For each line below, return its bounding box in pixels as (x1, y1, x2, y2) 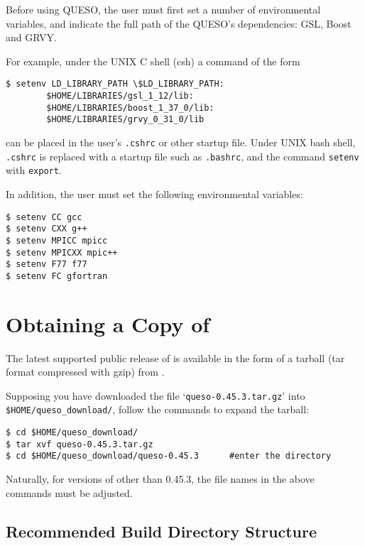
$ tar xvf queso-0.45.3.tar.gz (6, 439, 153, 449)
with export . (6, 163, 62, 178)
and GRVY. (6, 30, 57, 45)
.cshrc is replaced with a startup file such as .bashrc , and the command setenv (6, 148, 359, 163)
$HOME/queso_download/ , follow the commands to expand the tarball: (6, 402, 309, 417)
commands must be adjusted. (6, 485, 133, 500)
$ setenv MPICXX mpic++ (6, 247, 118, 258)
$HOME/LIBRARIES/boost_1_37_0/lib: (46, 102, 214, 113)
